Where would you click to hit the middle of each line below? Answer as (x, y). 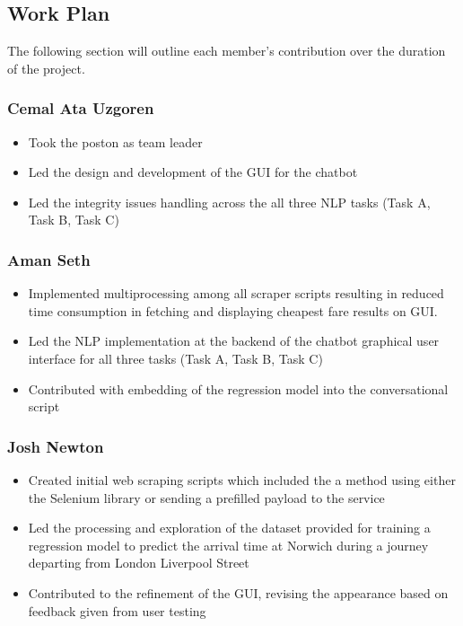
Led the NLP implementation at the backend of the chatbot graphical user (234, 341)
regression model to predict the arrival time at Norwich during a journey (228, 545)
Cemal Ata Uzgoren (81, 108)
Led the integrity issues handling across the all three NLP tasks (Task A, (229, 202)
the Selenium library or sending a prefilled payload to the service (206, 497)
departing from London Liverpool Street (139, 563)
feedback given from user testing (117, 610)
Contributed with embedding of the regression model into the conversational (238, 388)
